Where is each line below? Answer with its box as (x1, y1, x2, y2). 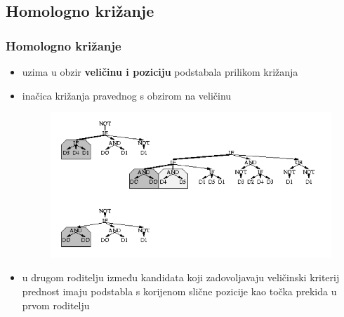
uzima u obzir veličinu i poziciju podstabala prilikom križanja (22, 65, 298, 79)
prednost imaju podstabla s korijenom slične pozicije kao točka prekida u (22, 284, 337, 299)
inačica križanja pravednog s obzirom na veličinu (22, 88, 232, 102)
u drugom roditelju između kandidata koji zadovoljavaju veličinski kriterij (22, 270, 340, 285)
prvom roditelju (22, 297, 90, 312)
